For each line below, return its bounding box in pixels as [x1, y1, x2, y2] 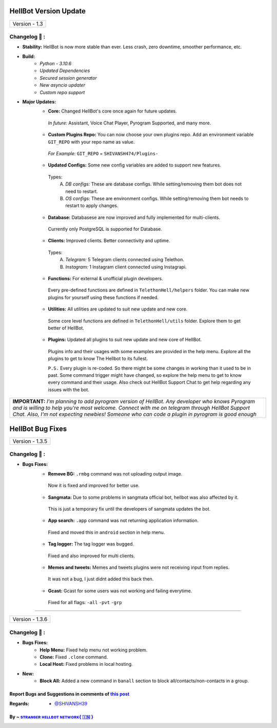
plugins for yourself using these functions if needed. [48, 294, 159, 300]
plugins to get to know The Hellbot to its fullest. [48, 355, 148, 362]
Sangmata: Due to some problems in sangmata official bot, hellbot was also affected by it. [48, 494, 239, 500]
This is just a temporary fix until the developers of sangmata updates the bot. [48, 505, 211, 512]
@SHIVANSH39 [54, 700, 88, 706]
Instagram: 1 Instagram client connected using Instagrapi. [65, 264, 187, 270]
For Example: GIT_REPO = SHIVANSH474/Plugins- [48, 150, 159, 156]
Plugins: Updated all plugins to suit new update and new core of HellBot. [48, 337, 202, 343]
